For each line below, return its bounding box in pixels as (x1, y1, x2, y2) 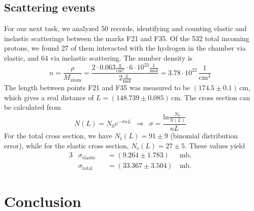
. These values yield (184, 140, 245, 150)
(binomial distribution (170, 130, 238, 141)
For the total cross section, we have (4, 130, 112, 141)
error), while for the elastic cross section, (4, 140, 129, 150)
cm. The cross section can (171, 92, 250, 102)
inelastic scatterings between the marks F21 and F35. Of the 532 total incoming (4, 33, 249, 43)
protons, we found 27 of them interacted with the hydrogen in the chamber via (4, 43, 246, 53)
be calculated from (4, 102, 61, 112)
